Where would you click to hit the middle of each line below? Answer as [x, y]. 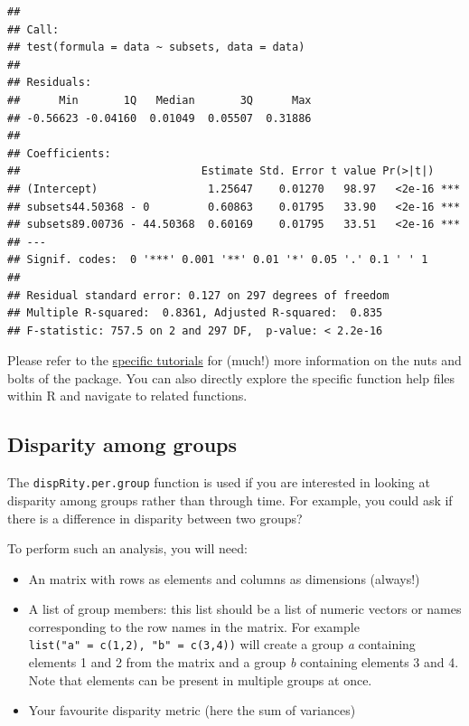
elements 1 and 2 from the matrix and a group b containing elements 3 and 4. [244, 662]
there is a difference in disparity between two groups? [155, 518]
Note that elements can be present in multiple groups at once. [200, 679]
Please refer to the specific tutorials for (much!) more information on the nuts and [234, 360]
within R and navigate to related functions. [127, 396]
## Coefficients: [59, 153]
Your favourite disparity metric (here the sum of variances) [192, 710]
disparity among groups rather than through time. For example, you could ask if [230, 500]
